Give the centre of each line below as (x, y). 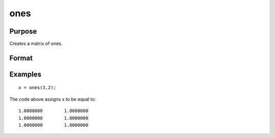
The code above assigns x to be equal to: (53, 99)
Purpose (23, 31)
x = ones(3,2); (37, 88)
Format (21, 58)
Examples (25, 74)
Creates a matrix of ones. (36, 44)
